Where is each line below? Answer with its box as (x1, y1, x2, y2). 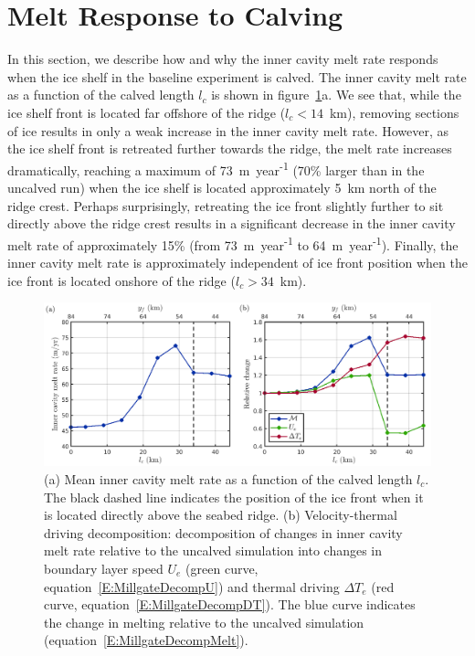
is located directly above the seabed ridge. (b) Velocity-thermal (44, 505, 397, 524)
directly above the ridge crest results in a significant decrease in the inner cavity (7, 214, 456, 233)
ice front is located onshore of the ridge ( (7, 270, 236, 290)
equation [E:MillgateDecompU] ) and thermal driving (44, 577, 340, 596)
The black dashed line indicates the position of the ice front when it (44, 487, 424, 506)
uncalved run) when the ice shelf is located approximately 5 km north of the (7, 177, 437, 196)
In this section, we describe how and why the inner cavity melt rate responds (7, 49, 438, 69)
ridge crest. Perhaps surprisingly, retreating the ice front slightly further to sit (7, 196, 444, 215)
